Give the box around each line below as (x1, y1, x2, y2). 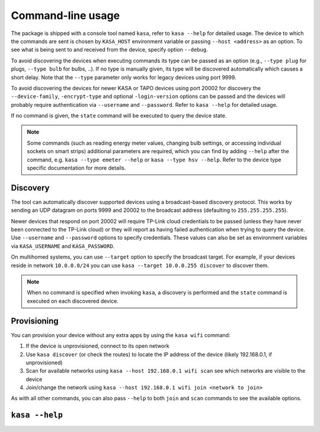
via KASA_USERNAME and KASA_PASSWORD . (11, 242, 115, 249)
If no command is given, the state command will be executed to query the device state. (11, 112, 227, 119)
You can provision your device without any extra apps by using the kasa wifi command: (11, 331, 231, 338)
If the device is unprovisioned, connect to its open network (25, 342, 169, 350)
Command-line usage (11, 9, 120, 22)
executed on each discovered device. (27, 297, 119, 304)
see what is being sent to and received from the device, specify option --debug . (11, 46, 208, 53)
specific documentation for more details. (27, 164, 126, 171)
